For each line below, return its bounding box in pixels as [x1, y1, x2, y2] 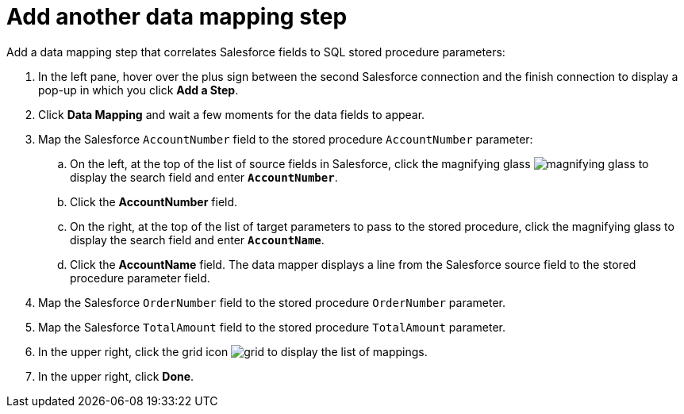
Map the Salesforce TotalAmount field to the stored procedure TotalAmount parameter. [38, 320, 506, 334]
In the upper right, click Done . [38, 369, 194, 383]
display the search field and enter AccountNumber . [70, 170, 338, 184]
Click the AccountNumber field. [70, 194, 238, 209]
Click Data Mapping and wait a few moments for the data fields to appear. [38, 107, 425, 121]
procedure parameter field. [70, 270, 210, 285]
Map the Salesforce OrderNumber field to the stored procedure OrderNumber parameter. [38, 295, 506, 309]
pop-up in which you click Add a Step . [38, 82, 239, 97]
